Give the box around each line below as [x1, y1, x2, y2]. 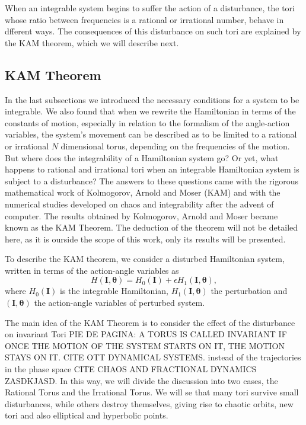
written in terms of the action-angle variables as [5, 264, 179, 276]
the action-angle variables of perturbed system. [34, 296, 205, 309]
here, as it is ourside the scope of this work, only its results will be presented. [5, 232, 286, 245]
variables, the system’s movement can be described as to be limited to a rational [5, 128, 297, 140]
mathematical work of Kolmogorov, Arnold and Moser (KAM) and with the [5, 186, 280, 199]
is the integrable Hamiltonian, [60, 285, 168, 297]
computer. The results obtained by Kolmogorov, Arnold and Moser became [5, 209, 278, 222]
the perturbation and [211, 285, 288, 297]
